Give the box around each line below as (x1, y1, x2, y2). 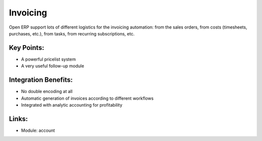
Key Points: (9, 44, 45, 52)
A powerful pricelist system (21, 56, 76, 62)
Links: (9, 114, 28, 123)
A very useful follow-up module (21, 63, 84, 69)
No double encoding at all (21, 89, 73, 94)
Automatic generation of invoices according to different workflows (21, 95, 154, 101)
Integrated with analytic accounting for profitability (21, 102, 123, 108)
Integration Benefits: (9, 76, 73, 84)
